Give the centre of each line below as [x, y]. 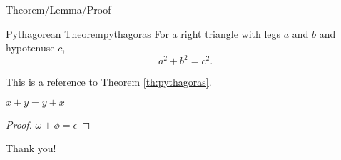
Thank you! [31, 148]
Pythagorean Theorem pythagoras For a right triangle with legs [143, 33]
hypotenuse [30, 47]
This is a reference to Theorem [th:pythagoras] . [109, 82]
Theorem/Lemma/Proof [58, 9]
